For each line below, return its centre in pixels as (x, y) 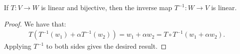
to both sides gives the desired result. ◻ (106, 46)
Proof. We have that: (35, 23)
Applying (18, 46)
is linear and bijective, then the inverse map (107, 7)
